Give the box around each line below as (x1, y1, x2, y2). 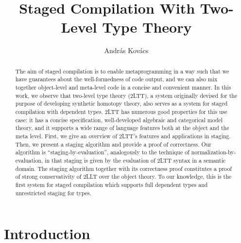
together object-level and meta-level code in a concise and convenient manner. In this (15, 83, 231, 92)
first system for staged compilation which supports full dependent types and (15, 180, 208, 188)
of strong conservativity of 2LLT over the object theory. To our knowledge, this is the (15, 172, 232, 181)
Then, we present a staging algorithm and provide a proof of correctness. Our (15, 140, 211, 148)
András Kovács (104, 45, 149, 56)
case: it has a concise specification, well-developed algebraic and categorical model (15, 115, 223, 124)
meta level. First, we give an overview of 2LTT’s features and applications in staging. (15, 131, 231, 140)
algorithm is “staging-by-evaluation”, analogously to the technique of (15, 148, 189, 156)
